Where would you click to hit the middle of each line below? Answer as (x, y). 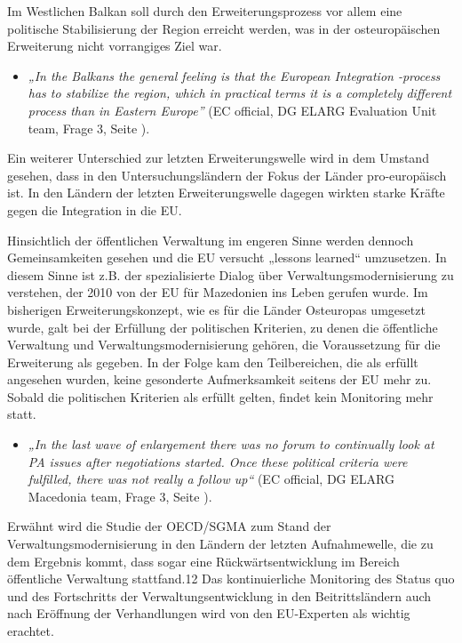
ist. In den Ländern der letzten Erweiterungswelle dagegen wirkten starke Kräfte (226, 193)
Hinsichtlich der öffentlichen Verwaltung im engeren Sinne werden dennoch (211, 240)
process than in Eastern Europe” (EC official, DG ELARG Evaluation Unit (232, 110)
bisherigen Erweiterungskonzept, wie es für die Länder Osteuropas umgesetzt (216, 309)
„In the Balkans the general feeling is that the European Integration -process (234, 75)
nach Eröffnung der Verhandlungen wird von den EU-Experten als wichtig (209, 613)
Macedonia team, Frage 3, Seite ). (120, 496)
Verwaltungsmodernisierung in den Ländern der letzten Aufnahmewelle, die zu (220, 544)
